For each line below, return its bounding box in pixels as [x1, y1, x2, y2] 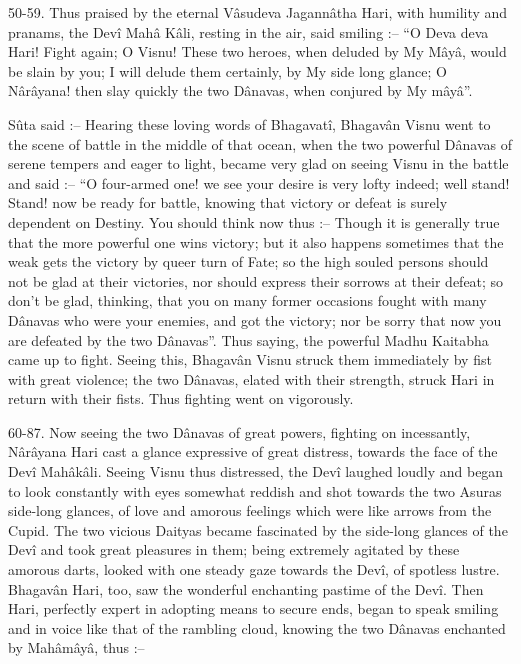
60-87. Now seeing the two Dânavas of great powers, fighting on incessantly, [8, 421, 471, 442]
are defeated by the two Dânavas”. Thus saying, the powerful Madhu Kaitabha [8, 329, 489, 350]
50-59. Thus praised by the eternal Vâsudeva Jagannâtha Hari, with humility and [8, 2, 508, 22]
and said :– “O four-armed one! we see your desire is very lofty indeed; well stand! [8, 172, 510, 193]
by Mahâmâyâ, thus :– [8, 637, 145, 658]
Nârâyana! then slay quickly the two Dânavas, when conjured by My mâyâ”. [8, 80, 473, 101]
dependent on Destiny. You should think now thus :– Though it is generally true [8, 211, 500, 232]
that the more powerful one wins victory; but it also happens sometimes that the [8, 231, 504, 252]
